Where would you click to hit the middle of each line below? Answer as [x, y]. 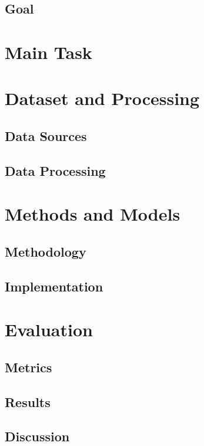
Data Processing [55, 170]
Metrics [29, 367]
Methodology [46, 251]
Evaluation [49, 329]
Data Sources [46, 135]
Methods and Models [93, 214]
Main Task [49, 52]
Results [28, 401]
